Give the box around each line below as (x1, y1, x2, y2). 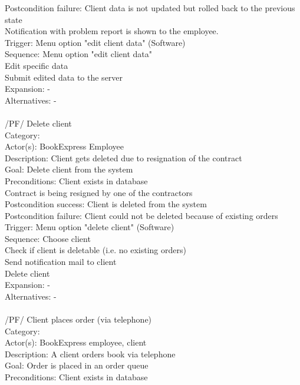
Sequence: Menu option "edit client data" (5, 48, 153, 60)
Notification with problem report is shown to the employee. (5, 25, 219, 37)
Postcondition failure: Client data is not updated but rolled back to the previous (5, 2, 295, 14)
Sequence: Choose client (5, 232, 91, 244)
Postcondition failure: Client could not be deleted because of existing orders (5, 209, 278, 221)
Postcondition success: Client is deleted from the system (5, 198, 207, 210)
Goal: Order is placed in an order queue (5, 359, 149, 371)
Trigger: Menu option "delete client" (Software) (5, 221, 174, 233)
